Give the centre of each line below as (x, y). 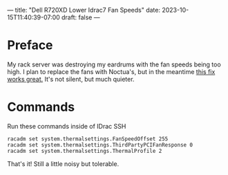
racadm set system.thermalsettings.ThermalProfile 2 (85, 151)
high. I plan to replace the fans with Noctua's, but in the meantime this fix (111, 71)
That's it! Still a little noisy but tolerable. (63, 164)
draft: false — (80, 17)
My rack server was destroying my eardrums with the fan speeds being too (114, 64)
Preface (30, 45)
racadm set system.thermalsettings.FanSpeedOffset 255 (88, 139)
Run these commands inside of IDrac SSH (67, 126)
